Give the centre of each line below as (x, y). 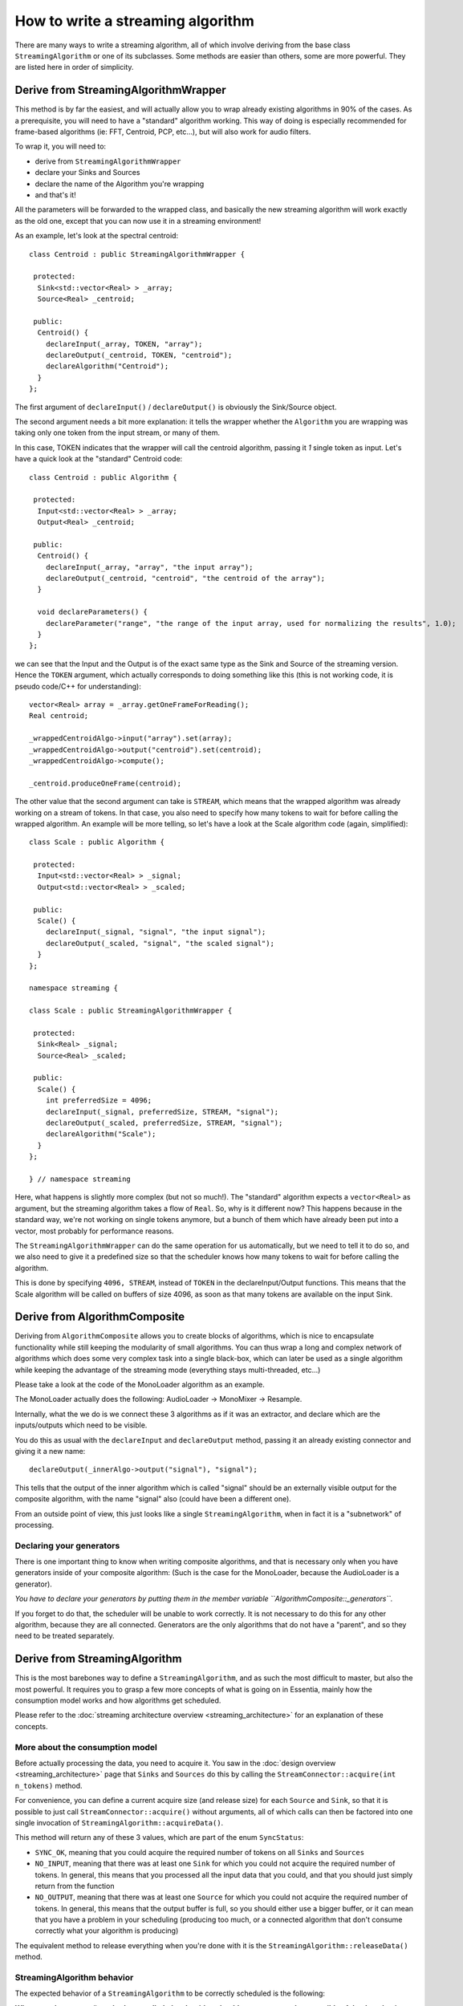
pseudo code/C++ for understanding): (78, 686)
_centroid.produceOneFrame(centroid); (106, 783)
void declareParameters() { (93, 612)
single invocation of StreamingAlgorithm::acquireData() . (119, 1822)
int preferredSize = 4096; (99, 1100)
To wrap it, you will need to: (61, 146)
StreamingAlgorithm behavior (74, 1978)
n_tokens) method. (49, 1785)
